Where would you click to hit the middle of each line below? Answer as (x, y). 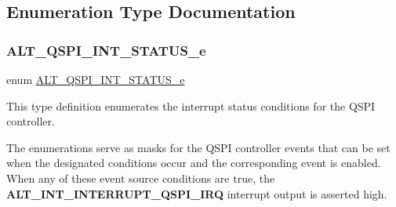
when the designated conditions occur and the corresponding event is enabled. (194, 163)
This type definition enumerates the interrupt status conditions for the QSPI (191, 105)
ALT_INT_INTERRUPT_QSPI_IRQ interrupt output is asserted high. (197, 193)
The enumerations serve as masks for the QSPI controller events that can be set (198, 147)
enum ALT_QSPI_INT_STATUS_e (96, 79)
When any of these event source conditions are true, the (141, 178)
